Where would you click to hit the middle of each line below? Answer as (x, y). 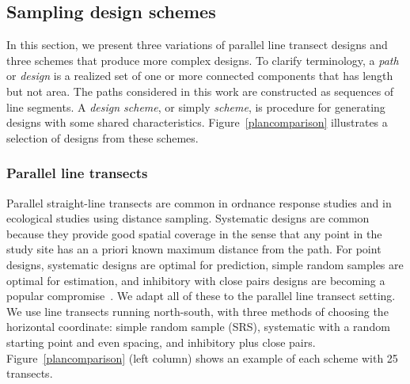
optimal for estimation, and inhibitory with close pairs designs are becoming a (196, 280)
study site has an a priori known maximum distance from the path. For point (194, 249)
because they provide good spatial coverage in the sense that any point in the (194, 233)
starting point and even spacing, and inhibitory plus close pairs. (161, 342)
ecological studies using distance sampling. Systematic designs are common (188, 218)
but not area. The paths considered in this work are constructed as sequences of (200, 91)
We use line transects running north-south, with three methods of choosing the (197, 311)
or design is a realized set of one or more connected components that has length (200, 76)
